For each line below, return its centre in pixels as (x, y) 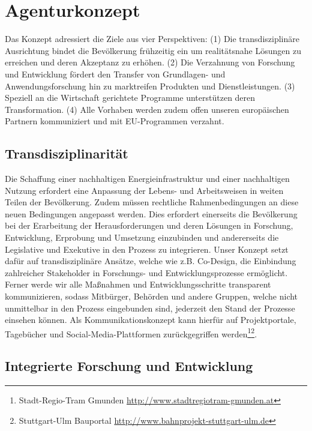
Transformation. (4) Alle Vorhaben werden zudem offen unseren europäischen (147, 109)
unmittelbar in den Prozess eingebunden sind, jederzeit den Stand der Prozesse (150, 308)
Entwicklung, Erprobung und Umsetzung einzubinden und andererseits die (142, 237)
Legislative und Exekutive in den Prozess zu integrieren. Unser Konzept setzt (147, 249)
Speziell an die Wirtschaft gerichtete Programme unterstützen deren (130, 98)
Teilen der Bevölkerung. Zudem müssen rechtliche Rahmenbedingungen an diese (152, 202)
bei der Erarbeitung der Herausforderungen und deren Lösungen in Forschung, (149, 225)
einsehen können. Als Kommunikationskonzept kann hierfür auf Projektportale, (151, 320)
